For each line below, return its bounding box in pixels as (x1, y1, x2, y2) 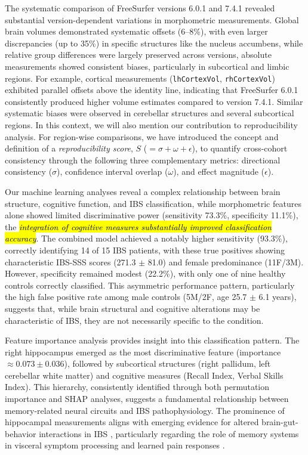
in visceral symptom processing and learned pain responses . (5, 439, 225, 451)
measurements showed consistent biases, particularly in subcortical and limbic (5, 60, 289, 72)
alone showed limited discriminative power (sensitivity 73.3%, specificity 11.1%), (5, 209, 298, 221)
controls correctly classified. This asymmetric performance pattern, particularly (5, 278, 295, 291)
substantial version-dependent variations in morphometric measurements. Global (5, 13, 299, 26)
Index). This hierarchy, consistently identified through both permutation (5, 380, 270, 393)
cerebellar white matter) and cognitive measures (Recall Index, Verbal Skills (5, 369, 284, 381)
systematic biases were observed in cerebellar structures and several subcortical (5, 107, 294, 119)
